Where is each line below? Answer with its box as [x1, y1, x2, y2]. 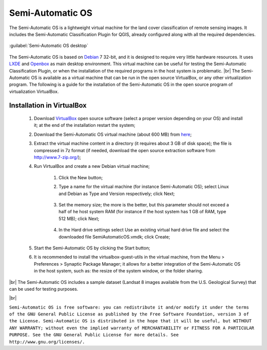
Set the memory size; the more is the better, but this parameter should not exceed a [58, 201, 229, 207]
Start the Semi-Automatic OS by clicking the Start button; [34, 245, 150, 251]
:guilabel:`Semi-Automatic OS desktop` [9, 42, 89, 49]
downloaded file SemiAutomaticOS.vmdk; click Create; [58, 233, 171, 239]
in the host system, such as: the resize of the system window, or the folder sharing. [34, 268, 203, 274]
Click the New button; [58, 174, 103, 180]
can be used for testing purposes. [9, 286, 79, 292]
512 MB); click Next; [58, 215, 100, 222]
